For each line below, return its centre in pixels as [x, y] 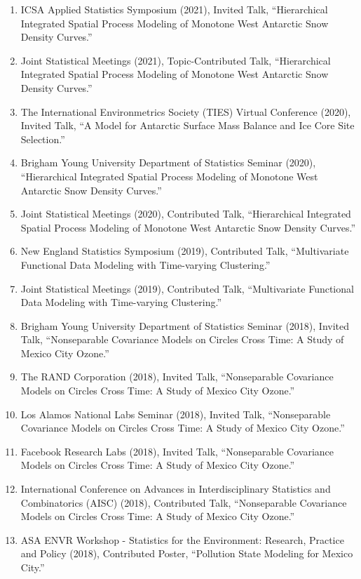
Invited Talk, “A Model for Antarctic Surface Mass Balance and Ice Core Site [188, 125]
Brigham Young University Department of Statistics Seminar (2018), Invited [185, 325]
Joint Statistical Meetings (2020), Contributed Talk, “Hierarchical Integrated [186, 214]
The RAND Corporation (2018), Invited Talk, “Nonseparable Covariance [177, 377]
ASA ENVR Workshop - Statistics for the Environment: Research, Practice [182, 539]
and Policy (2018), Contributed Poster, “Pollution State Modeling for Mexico [187, 553]
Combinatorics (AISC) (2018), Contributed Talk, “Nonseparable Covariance [184, 502]
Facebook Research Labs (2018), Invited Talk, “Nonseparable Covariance [177, 451]
